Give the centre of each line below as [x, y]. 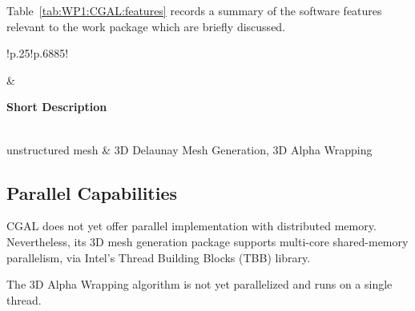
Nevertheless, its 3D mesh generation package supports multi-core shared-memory [207, 241]
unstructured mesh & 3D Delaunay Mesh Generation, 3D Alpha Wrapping [189, 149]
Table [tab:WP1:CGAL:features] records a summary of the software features [194, 10]
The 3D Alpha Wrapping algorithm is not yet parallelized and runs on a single [199, 284]
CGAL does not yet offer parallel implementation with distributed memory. [191, 226]
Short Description [57, 107]
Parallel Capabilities [92, 192]
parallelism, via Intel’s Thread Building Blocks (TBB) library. [159, 257]
